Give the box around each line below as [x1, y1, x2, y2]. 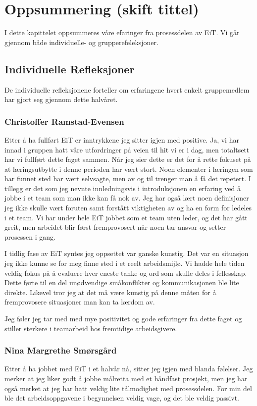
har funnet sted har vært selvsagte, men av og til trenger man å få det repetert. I [4, 173, 251, 184]
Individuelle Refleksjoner [4, 61, 135, 76]
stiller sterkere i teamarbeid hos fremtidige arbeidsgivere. [4, 323, 177, 333]
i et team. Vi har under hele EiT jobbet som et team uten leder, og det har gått [4, 212, 248, 222]
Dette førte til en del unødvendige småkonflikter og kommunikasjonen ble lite [4, 277, 239, 288]
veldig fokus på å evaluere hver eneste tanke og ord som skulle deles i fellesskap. [4, 267, 247, 278]
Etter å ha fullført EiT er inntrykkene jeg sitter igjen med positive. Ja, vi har [4, 134, 239, 145]
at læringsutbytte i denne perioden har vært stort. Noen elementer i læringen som [4, 163, 253, 174]
